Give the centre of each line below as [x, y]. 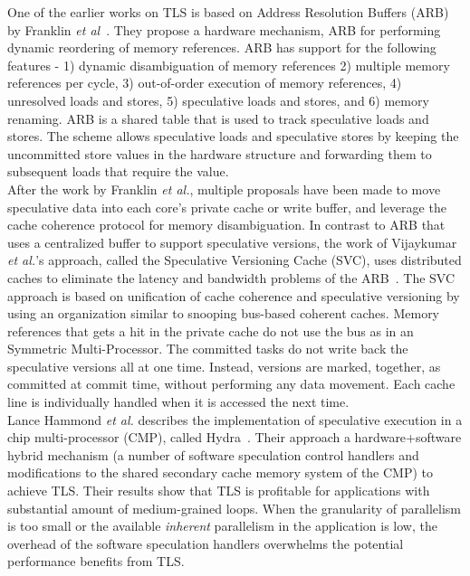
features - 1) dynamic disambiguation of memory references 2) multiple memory [229, 65]
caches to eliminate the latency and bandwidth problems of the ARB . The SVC [231, 277]
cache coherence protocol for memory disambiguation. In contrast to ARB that [226, 225]
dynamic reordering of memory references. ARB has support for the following [222, 47]
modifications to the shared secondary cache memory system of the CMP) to [221, 472]
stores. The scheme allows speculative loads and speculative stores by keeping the [233, 136]
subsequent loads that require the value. [118, 171]
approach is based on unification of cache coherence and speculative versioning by [234, 295]
